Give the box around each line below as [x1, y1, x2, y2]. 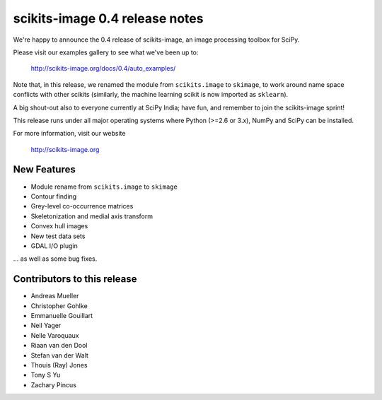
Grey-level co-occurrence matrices [30, 202, 134, 211]
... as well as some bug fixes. [13, 254, 98, 263]
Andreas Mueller [30, 292, 79, 300]
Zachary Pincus [30, 380, 77, 389]
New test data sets [30, 232, 86, 240]
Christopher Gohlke [30, 301, 88, 310]
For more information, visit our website [13, 129, 126, 138]
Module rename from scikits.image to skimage [30, 182, 178, 191]
